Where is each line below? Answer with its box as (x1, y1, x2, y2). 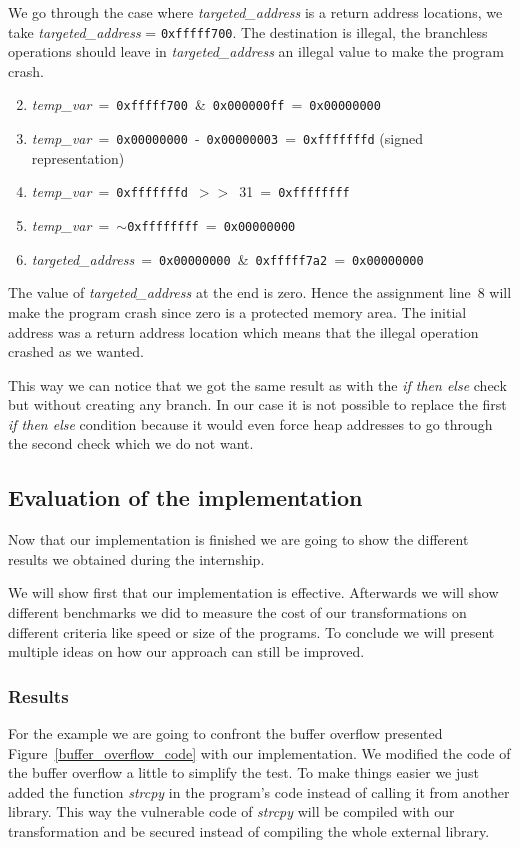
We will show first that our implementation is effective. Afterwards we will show (8, 582, 499, 603)
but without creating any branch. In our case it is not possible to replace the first (8, 394, 507, 415)
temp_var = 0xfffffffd (31, 181, 188, 202)
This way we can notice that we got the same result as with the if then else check (8, 374, 507, 395)
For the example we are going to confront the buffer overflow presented (8, 723, 443, 744)
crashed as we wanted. (8, 341, 144, 362)
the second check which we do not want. (8, 433, 254, 454)
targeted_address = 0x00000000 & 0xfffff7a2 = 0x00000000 (31, 248, 424, 269)
